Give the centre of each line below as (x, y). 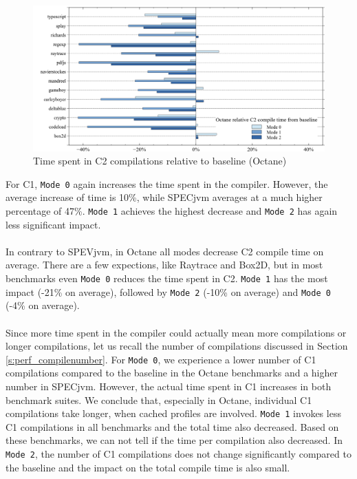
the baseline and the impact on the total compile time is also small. (148, 467)
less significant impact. (53, 224)
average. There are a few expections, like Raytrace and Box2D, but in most (164, 265)
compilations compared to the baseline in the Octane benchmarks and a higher (172, 373)
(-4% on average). (43, 305)
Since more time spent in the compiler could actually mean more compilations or (176, 332)
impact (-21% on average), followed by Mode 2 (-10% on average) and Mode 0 (168, 291)
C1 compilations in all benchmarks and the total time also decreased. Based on (172, 426)
